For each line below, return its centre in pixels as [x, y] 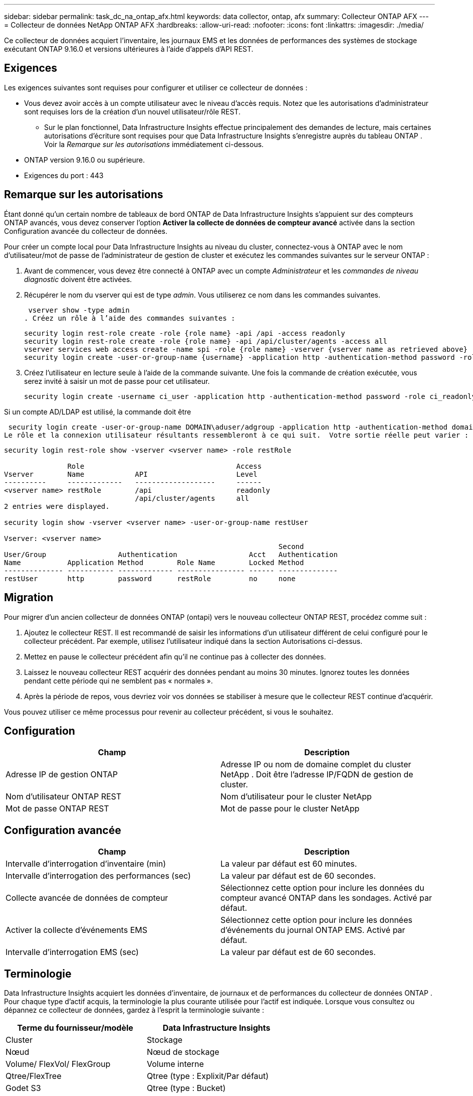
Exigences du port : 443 [64, 175]
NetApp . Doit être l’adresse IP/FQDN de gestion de [317, 775]
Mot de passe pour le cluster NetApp [290, 809]
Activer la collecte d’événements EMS [76, 930]
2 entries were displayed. [57, 506]
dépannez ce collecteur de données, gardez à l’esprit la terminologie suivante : [134, 1010]
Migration [29, 598]
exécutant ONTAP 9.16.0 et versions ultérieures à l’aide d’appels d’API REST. [129, 49]
